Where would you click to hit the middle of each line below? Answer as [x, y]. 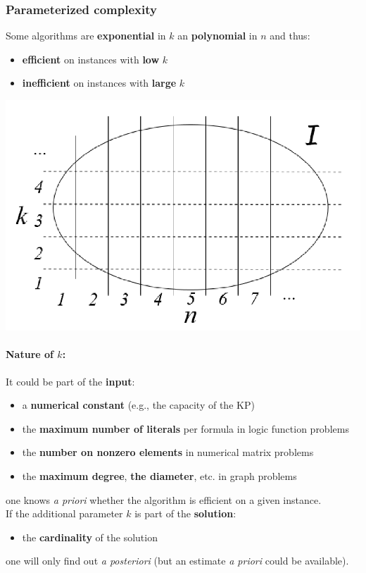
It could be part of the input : [70, 381]
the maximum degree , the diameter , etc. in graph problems [159, 476]
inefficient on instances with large [99, 83]
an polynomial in [217, 36]
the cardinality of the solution [90, 537]
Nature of [30, 354]
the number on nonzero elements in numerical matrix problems [168, 452]
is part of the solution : [185, 513]
